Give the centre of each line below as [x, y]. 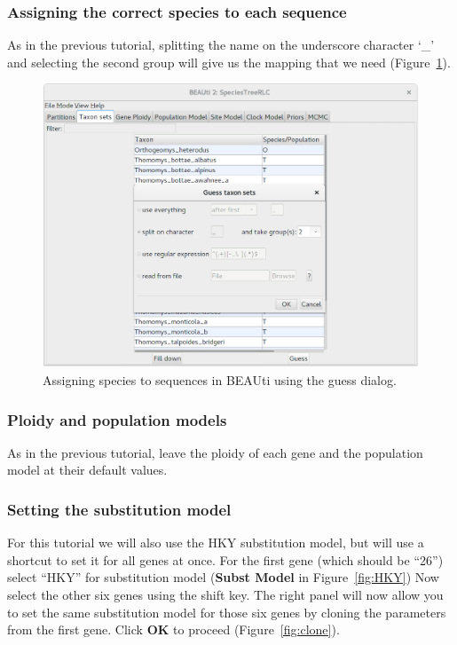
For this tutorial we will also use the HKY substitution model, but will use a [216, 543]
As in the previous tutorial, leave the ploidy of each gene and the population [215, 452]
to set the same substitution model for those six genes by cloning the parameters [227, 612]
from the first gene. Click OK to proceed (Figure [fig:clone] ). [173, 629]
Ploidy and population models [117, 419]
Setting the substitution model [119, 509]
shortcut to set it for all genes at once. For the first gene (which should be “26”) [225, 559]
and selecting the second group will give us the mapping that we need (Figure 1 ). [229, 62]
